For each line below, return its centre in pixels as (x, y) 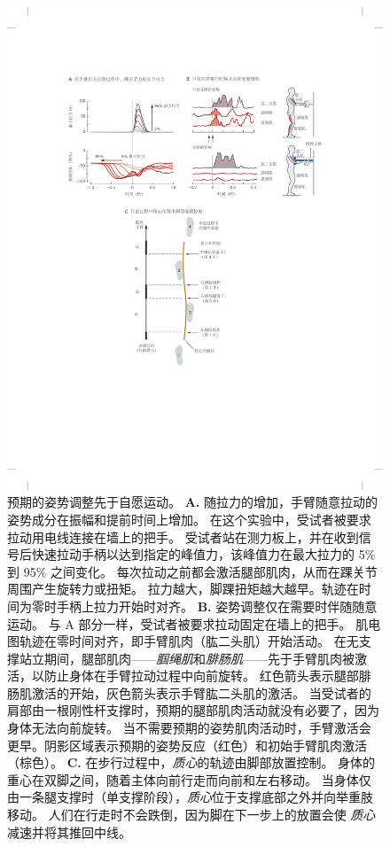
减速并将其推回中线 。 (69, 831)
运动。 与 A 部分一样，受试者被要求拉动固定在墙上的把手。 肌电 (194, 623)
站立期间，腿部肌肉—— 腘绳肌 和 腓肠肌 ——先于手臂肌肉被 (187, 658)
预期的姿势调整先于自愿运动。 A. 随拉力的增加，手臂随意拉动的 (192, 502)
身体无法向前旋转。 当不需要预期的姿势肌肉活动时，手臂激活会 (189, 728)
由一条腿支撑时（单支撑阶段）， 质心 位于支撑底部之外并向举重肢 (190, 797)
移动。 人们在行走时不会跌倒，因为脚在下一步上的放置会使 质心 (191, 815)
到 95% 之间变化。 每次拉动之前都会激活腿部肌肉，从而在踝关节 (192, 571)
